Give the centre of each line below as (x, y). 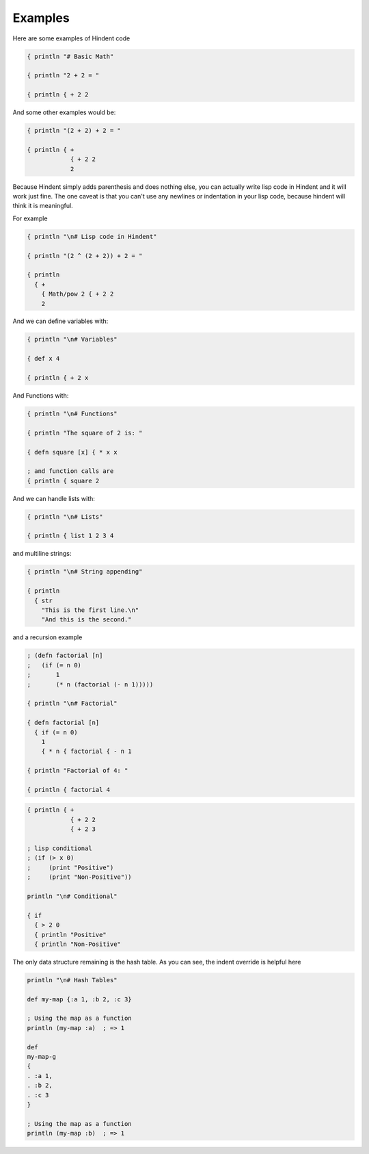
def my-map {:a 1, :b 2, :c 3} (80, 999)
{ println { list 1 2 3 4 (70, 536)
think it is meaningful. (43, 206)
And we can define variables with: (60, 321)
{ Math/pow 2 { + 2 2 (78, 294)
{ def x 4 (43, 359)
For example (30, 218)
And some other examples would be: (64, 112)
